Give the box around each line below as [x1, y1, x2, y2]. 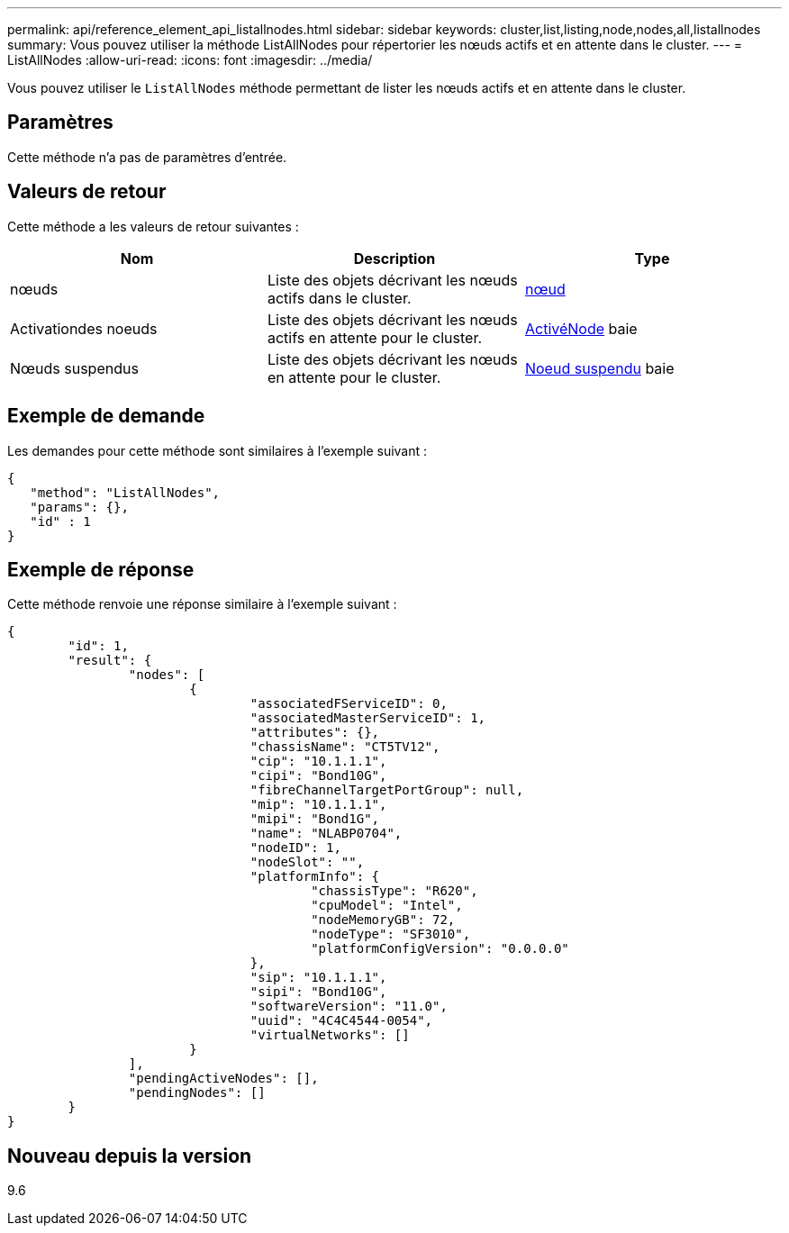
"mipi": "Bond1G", [249, 811, 380, 827]
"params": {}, [30, 499, 129, 514]
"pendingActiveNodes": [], [128, 1071, 319, 1086]
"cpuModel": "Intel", [311, 898, 463, 913]
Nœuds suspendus [10, 358, 139, 377]
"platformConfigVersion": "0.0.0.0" [311, 941, 569, 956]
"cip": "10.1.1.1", [249, 754, 387, 769]
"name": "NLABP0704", [249, 826, 403, 841]
